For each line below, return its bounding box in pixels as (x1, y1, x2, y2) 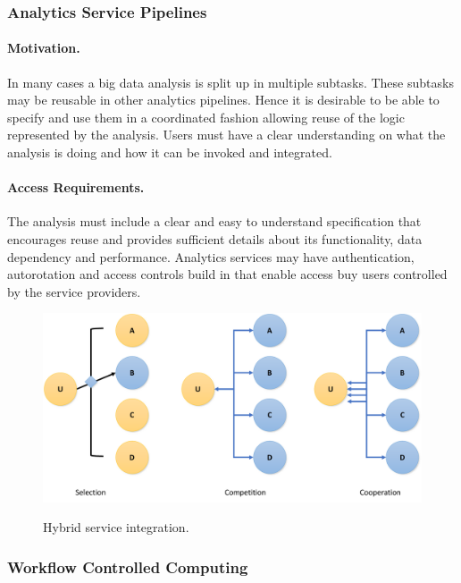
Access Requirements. (7, 178, 145, 197)
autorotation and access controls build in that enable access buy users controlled (7, 265, 448, 283)
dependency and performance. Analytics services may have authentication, (7, 247, 415, 266)
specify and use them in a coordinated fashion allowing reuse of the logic (7, 107, 405, 126)
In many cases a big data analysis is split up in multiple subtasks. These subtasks (7, 72, 454, 91)
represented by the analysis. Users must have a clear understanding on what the (7, 125, 446, 144)
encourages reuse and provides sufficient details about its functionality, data (7, 230, 423, 248)
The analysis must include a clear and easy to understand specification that (7, 212, 422, 231)
